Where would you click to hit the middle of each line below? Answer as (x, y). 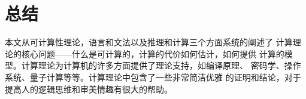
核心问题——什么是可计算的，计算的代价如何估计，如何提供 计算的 (153, 53)
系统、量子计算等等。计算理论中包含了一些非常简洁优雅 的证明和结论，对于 (153, 77)
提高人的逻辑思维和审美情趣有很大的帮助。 (89, 89)
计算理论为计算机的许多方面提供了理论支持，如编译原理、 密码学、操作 (161, 65)
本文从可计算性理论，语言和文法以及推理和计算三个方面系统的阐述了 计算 (149, 42)
